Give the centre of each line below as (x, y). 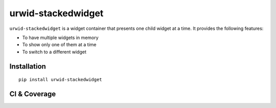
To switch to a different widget (54, 52)
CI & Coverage (33, 94)
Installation (28, 66)
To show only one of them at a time (59, 45)
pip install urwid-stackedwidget (60, 80)
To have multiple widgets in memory (61, 38)
